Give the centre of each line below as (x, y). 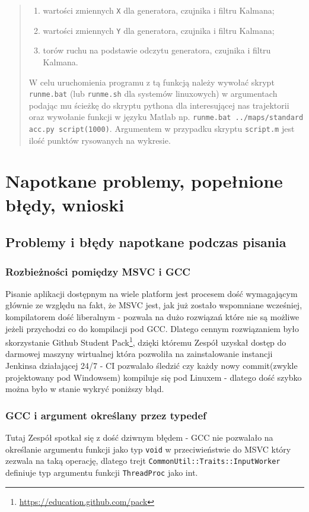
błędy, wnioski (65, 204)
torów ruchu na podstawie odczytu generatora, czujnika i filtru (157, 50)
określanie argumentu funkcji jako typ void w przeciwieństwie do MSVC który (148, 449)
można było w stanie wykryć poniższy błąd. (85, 389)
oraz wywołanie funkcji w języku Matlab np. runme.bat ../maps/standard (166, 117)
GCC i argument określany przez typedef (106, 415)
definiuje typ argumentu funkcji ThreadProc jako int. (102, 472)
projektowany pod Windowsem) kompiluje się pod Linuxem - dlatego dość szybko (154, 377)
